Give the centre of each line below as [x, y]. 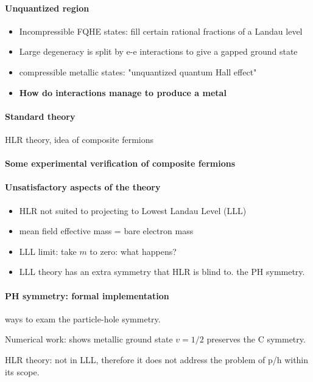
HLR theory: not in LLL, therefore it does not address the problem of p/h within [157, 359]
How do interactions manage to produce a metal [123, 92]
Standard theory [40, 116]
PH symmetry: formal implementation [87, 295]
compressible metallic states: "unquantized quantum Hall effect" [138, 71]
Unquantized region [47, 8]
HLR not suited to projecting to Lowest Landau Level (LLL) [133, 210]
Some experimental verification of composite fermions [120, 163]
